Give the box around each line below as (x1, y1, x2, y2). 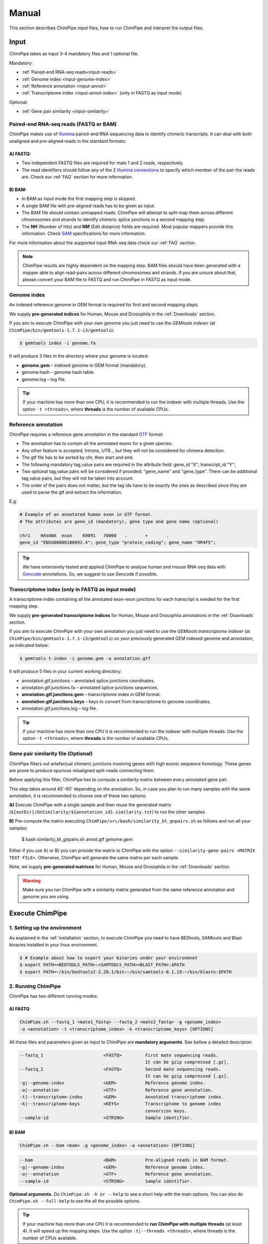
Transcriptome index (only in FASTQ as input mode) (9, 586, 136, 593)
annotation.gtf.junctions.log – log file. (21, 706, 97, 712)
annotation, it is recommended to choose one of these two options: (9, 793, 146, 799)
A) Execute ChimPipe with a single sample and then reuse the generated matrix (9, 802, 172, 808)
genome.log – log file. (21, 376, 66, 382)
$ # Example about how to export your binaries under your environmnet (19, 955, 198, 960)
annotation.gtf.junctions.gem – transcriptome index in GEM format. (21, 692, 161, 698)
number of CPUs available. (22, 1235, 77, 1241)
